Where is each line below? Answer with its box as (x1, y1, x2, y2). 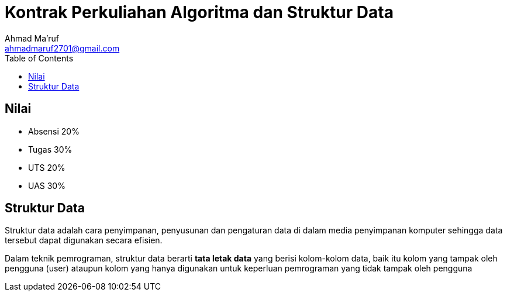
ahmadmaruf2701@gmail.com (5, 43, 120, 53)
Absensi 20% (28, 126, 80, 136)
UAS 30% (28, 180, 65, 191)
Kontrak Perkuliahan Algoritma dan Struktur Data (5, 2, 394, 22)
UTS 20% (28, 162, 65, 173)
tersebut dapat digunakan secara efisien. (5, 235, 163, 246)
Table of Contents (5, 53, 74, 63)
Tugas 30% (28, 144, 73, 154)
